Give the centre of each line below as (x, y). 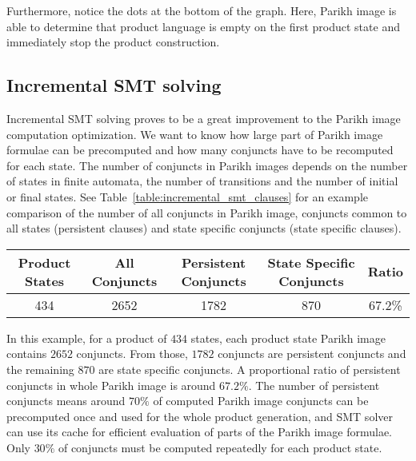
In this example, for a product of (87, 338)
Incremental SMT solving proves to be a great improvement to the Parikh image (204, 118)
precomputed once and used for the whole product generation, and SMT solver (200, 416)
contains (27, 354)
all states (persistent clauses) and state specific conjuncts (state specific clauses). (204, 228)
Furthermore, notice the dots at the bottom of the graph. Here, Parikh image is (202, 10)
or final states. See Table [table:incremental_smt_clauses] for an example (187, 196)
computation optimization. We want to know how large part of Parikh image (195, 134)
